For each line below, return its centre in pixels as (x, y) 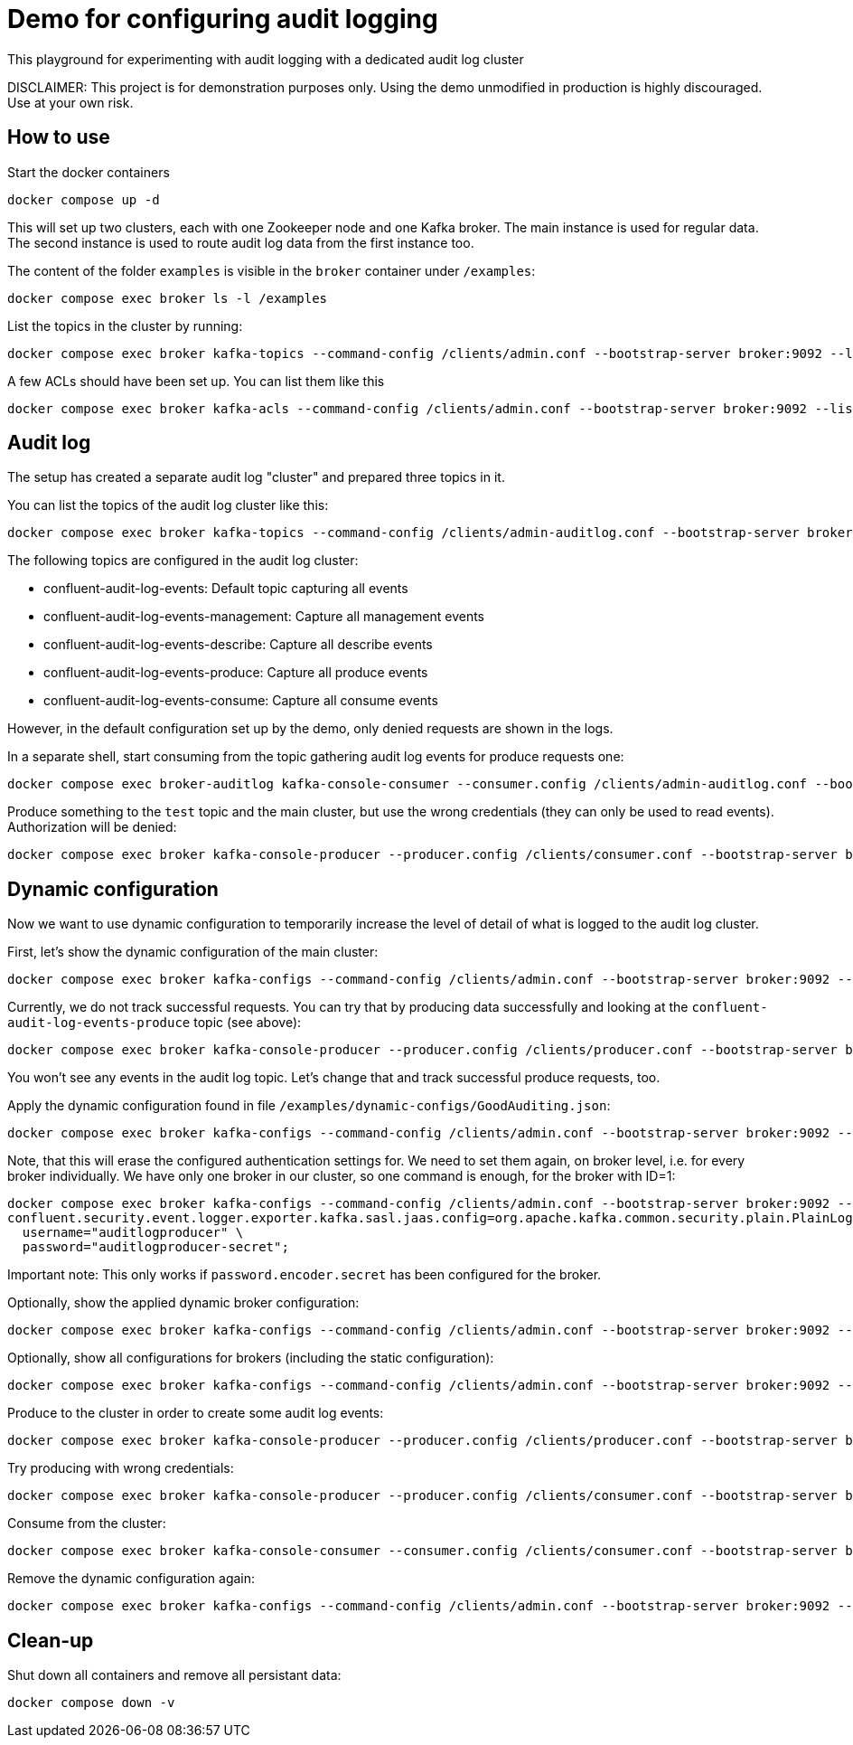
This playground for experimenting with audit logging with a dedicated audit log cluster (266, 59)
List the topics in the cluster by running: (125, 325)
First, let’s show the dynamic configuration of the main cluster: (193, 952)
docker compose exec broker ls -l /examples (168, 298)
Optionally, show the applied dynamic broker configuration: (183, 1303)
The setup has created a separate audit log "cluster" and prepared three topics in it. (256, 477)
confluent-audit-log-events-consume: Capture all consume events (241, 701)
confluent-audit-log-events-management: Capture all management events (264, 617)
